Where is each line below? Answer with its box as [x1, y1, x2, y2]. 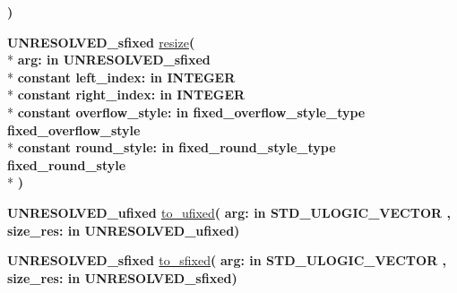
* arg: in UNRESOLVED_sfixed [7, 50, 211, 69]
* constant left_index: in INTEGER [7, 67, 236, 86]
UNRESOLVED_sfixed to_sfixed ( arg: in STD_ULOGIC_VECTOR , [7, 251, 447, 270]
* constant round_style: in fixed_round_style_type [7, 138, 336, 157]
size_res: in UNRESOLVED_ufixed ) [7, 220, 240, 239]
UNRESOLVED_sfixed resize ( [7, 32, 195, 51]
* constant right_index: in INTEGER [7, 85, 246, 104]
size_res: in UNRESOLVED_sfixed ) [7, 268, 237, 287]
